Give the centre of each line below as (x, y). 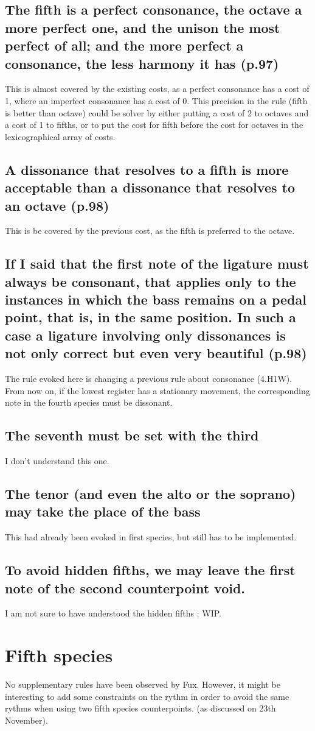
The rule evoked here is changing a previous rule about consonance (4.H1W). (149, 379)
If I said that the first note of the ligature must (157, 263)
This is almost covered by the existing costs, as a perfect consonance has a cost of (157, 89)
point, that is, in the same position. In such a (151, 317)
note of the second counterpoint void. (125, 588)
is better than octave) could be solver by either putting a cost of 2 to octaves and (157, 112)
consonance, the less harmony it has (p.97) (142, 63)
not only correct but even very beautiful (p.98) (156, 353)
